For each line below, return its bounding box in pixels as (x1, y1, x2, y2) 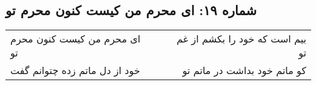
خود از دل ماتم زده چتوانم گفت (10, 63, 140, 78)
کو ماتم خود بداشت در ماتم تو (182, 63, 306, 78)
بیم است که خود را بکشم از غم (176, 32, 306, 46)
